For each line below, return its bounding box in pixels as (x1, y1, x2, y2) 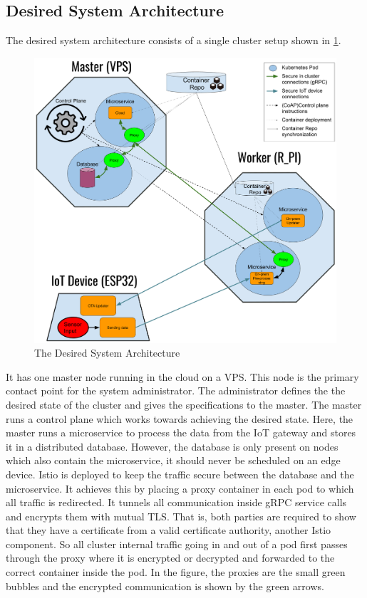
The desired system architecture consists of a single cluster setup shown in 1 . (6, 33, 341, 48)
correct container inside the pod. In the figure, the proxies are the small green (6, 565, 346, 579)
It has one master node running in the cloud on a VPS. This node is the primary (6, 369, 359, 384)
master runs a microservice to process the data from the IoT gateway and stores (6, 425, 356, 440)
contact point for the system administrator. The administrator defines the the (6, 383, 346, 398)
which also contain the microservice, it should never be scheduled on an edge (6, 453, 341, 468)
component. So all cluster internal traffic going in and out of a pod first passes (6, 536, 348, 551)
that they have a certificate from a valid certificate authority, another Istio (6, 523, 331, 537)
